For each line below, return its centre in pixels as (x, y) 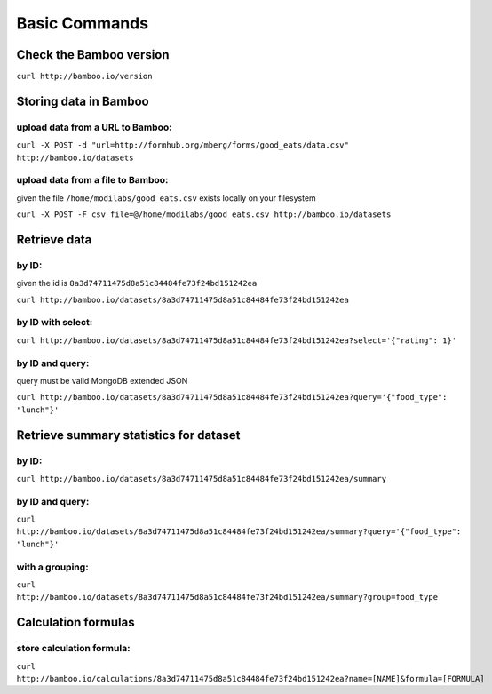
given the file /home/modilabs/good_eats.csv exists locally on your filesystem (167, 198)
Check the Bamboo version (93, 55)
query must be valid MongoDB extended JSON (102, 380)
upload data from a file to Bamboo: (92, 180)
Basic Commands (83, 23)
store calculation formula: (73, 649)
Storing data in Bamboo (83, 101)
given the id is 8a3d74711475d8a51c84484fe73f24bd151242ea (137, 283)
